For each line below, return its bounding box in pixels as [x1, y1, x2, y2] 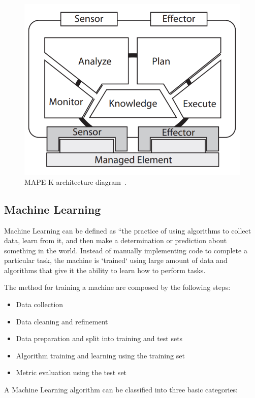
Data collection [16, 299, 63, 310]
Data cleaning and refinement [16, 316, 108, 326]
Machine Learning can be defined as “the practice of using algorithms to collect [4, 225, 251, 236]
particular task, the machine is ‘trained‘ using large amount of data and [4, 255, 228, 266]
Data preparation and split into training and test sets [16, 333, 183, 344]
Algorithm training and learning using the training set [16, 350, 185, 360]
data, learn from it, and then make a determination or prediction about [4, 235, 227, 246]
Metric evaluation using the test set [16, 367, 127, 378]
